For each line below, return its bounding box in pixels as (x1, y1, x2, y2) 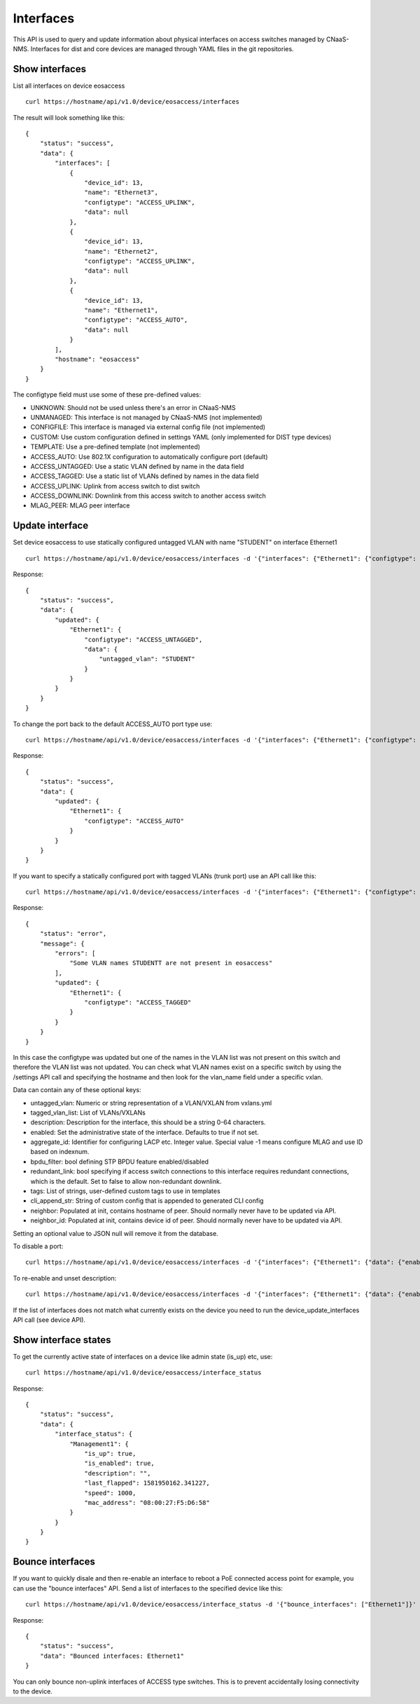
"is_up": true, (84, 1450, 136, 1457)
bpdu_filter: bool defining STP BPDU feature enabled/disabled (30, 1157, 209, 1166)
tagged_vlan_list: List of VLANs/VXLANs (30, 1108, 146, 1117)
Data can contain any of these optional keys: (13, 1086, 141, 1094)
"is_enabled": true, (84, 1459, 155, 1468)
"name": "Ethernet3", (84, 189, 159, 196)
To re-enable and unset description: (13, 1274, 117, 1282)
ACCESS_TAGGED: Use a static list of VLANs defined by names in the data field (30, 472, 259, 480)
